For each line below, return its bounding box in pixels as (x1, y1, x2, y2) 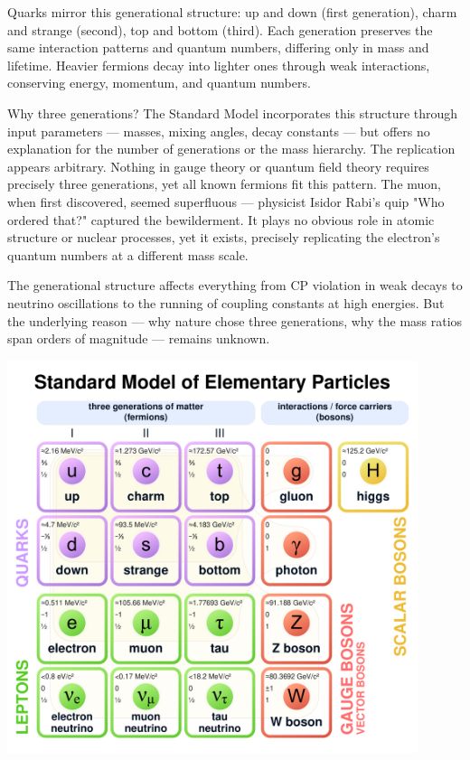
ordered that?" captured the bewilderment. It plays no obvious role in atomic (7, 210, 435, 229)
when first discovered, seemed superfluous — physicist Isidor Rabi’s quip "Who (7, 192, 445, 211)
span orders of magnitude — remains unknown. (7, 329, 270, 348)
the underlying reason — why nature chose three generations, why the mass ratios (7, 311, 463, 330)
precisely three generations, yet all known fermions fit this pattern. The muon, (7, 174, 442, 193)
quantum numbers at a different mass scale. (7, 245, 249, 264)
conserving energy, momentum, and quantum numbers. (7, 73, 311, 92)
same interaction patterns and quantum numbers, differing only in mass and (7, 38, 429, 57)
